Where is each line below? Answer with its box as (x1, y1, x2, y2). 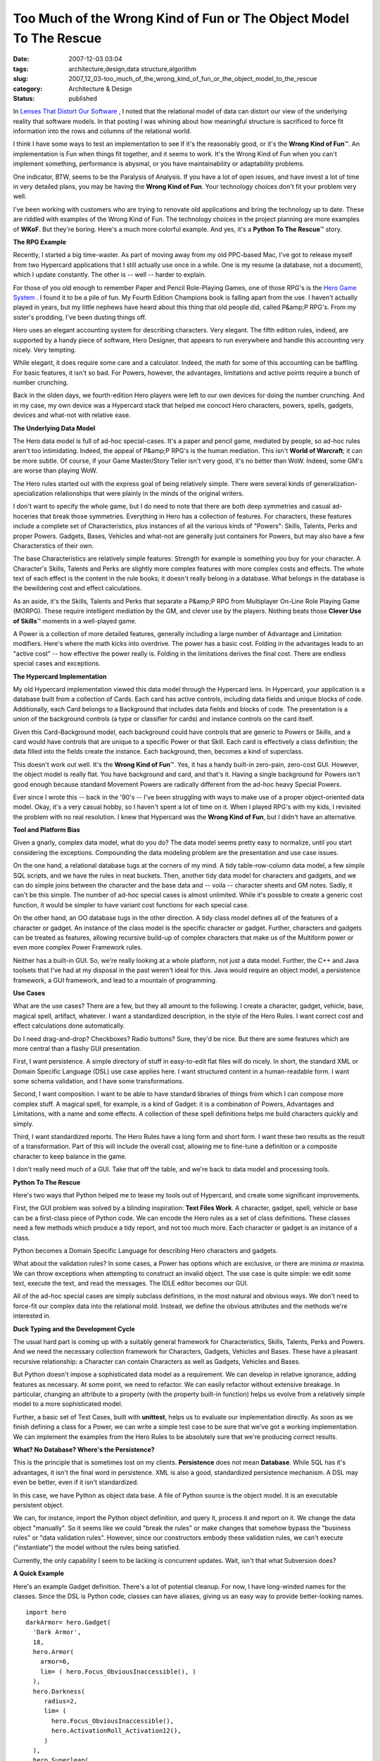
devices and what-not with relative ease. (13, 411, 131, 419)
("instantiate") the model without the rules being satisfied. (13, 1543, 181, 1552)
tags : (13, 64, 29, 73)
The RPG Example (13, 237, 67, 246)
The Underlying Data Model (13, 423, 96, 433)
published (68, 94, 98, 102)
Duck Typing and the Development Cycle (13, 1324, 135, 1333)
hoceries (13, 511, 39, 521)
